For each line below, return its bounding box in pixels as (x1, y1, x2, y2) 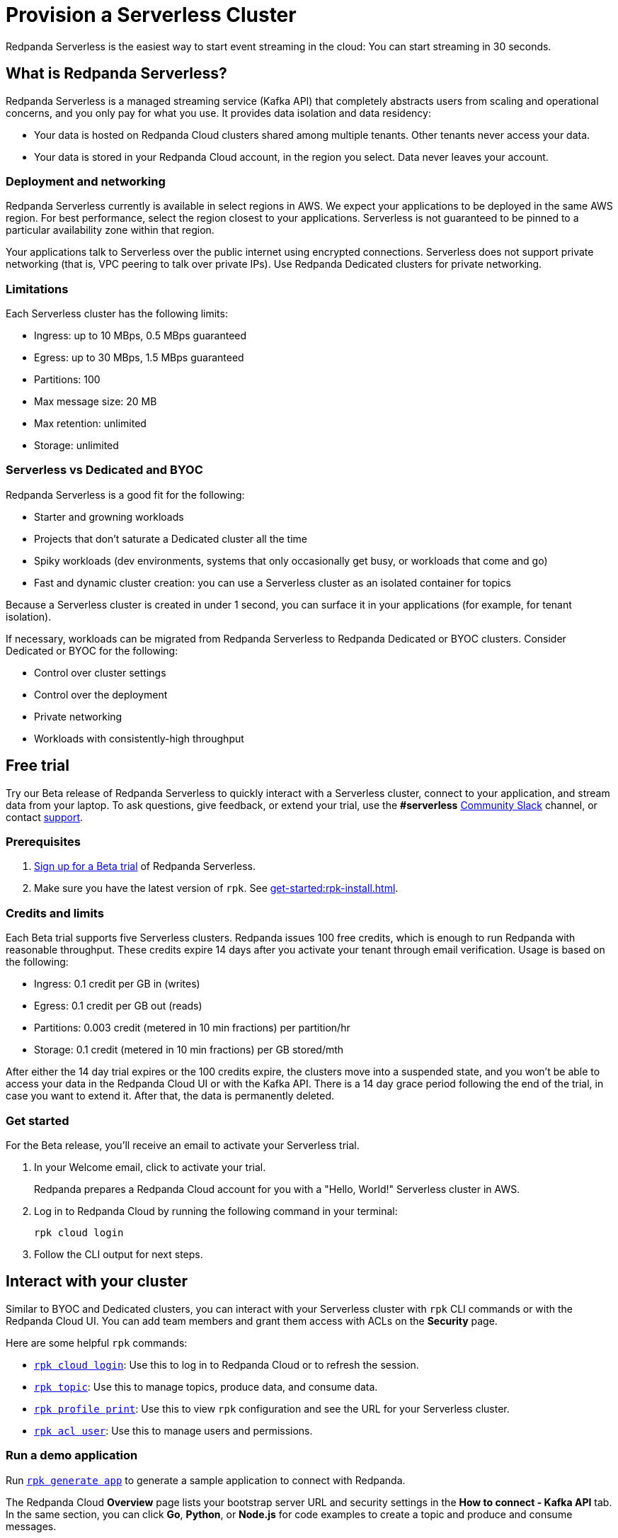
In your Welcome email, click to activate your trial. (34, 1160, 266, 1173)
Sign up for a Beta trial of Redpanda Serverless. (34, 860, 256, 873)
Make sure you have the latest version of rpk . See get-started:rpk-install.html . (34, 882, 399, 895)
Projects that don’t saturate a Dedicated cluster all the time (34, 532, 307, 545)
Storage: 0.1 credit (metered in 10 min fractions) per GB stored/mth (34, 1044, 344, 1056)
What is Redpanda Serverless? (6, 64, 227, 83)
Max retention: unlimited (34, 417, 147, 430)
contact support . (6, 810, 84, 823)
